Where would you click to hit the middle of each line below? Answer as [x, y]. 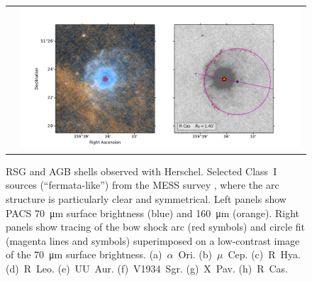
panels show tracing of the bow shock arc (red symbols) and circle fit [156, 227]
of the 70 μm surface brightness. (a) [84, 254]
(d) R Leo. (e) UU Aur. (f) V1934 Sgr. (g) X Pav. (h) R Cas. [147, 268]
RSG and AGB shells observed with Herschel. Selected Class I [141, 171]
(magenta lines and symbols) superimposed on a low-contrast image [153, 240]
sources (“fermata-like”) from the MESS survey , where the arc [143, 185]
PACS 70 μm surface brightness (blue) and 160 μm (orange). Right [152, 213]
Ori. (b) [195, 254]
